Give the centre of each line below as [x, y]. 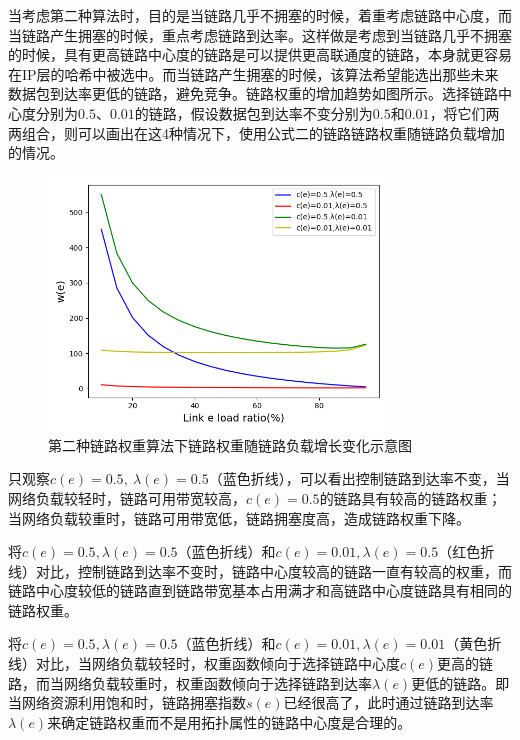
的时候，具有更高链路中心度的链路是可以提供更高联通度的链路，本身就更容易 [260, 54]
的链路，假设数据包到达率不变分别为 [253, 112]
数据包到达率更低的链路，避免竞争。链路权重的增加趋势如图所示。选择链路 [253, 93]
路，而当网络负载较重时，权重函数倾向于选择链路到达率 [190, 682]
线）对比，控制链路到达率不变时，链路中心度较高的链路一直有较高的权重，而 [260, 570]
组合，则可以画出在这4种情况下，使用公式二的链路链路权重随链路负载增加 [263, 132]
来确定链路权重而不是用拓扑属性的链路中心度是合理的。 [229, 721]
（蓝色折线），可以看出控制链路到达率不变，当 [359, 478]
